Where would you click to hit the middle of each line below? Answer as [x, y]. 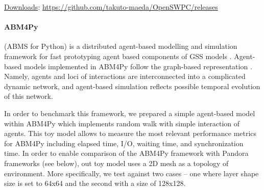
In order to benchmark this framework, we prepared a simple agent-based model [130, 113]
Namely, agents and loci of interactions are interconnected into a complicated [125, 76]
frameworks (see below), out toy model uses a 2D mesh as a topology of [116, 163]
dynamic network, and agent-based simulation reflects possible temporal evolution [132, 86]
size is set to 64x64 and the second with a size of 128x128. [95, 183]
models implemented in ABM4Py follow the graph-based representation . [138, 66]
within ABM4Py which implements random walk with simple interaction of [122, 123]
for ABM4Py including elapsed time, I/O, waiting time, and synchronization [124, 143]
